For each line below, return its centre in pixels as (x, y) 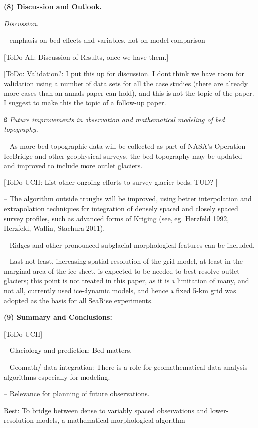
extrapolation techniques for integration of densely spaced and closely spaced (121, 208)
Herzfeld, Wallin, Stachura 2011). (55, 228)
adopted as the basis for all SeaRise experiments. (79, 300)
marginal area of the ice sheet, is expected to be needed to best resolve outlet (122, 271)
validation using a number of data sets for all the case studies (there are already (126, 83)
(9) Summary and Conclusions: (58, 317)
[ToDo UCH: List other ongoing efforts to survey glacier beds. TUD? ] (111, 182)
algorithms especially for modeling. (57, 377)
